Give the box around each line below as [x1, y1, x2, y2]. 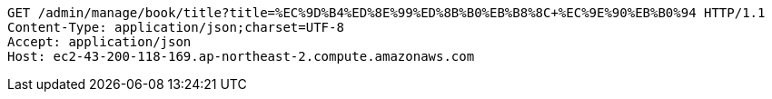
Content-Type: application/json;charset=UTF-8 [7, 20, 344, 35]
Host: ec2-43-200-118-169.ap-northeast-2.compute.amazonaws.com [7, 49, 475, 64]
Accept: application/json [7, 35, 192, 49]
